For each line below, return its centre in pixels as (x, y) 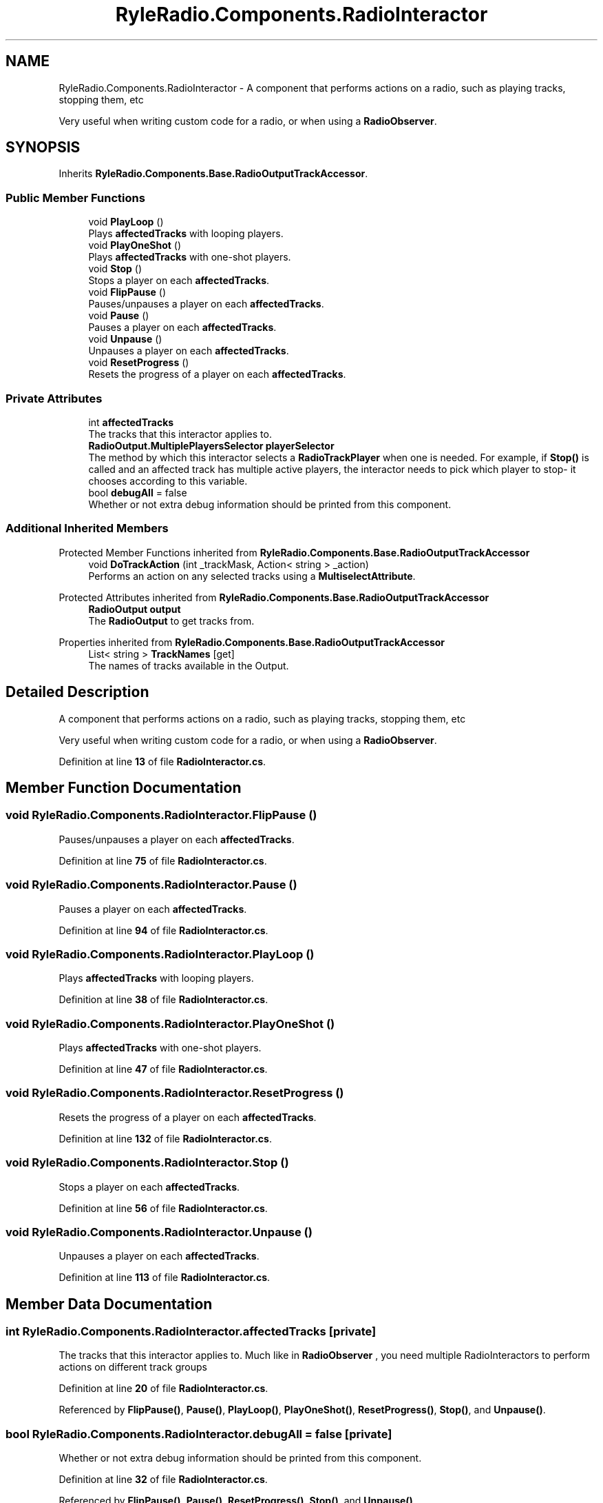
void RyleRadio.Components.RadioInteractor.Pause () (151, 885)
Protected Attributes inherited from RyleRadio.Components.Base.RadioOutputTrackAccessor (274, 597)
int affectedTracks (131, 422)
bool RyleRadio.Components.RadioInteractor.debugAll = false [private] (199, 1434)
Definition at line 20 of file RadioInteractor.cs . (163, 1389)
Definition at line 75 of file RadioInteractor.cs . (163, 860)
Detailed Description (77, 692)
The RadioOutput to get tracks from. (171, 621)
